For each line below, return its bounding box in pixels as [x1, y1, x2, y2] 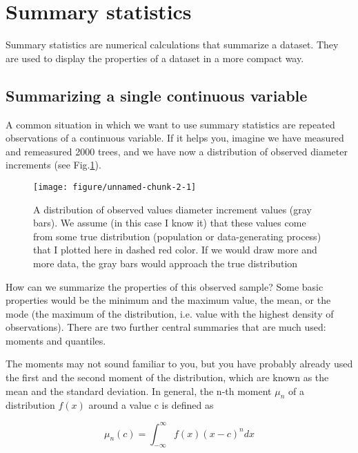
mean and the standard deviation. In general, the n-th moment [6, 383, 272, 398]
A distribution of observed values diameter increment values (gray [33, 202, 312, 216]
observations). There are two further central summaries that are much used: [6, 320, 326, 334]
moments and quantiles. [6, 333, 106, 347]
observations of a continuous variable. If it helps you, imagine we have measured [6, 131, 344, 145]
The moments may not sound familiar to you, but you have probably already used [6, 356, 353, 371]
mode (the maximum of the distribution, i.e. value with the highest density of [6, 306, 334, 320]
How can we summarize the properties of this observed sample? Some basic [6, 279, 324, 293]
